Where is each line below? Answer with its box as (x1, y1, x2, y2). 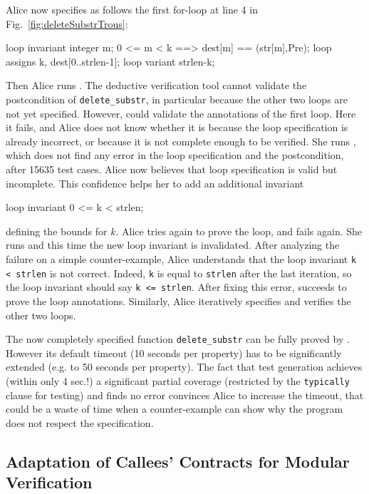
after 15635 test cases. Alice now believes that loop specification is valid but (6, 162, 338, 176)
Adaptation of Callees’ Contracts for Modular (6, 450, 350, 472)
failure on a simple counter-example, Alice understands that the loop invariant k (6, 251, 357, 266)
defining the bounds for (6, 223, 108, 238)
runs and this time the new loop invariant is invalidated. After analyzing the (6, 237, 340, 252)
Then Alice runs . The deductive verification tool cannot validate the (6, 78, 307, 93)
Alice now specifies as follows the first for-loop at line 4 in (6, 2, 258, 16)
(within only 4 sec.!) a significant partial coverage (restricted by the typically (6, 373, 350, 388)
